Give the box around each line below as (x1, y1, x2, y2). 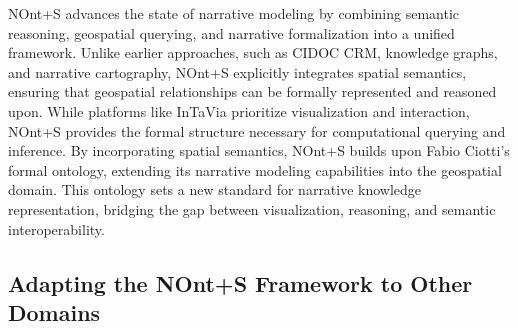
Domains (8, 296, 101, 327)
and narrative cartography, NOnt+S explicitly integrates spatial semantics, (8, 61, 467, 82)
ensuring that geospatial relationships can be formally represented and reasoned (8, 81, 497, 102)
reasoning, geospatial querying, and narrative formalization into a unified (8, 22, 455, 43)
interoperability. (8, 218, 105, 239)
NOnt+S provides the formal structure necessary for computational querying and (8, 120, 506, 141)
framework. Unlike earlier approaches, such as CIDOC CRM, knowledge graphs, (8, 42, 498, 63)
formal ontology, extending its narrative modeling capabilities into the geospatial (8, 159, 502, 180)
